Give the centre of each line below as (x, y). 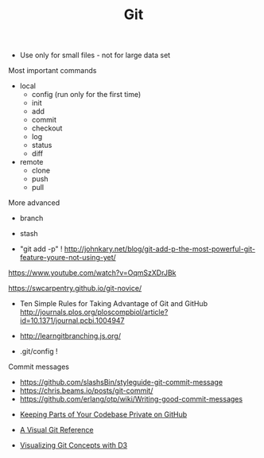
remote (31, 162)
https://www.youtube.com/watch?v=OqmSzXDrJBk (92, 273)
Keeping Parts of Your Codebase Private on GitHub (103, 414)
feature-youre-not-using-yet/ (68, 258)
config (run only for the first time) (86, 95)
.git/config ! (39, 351)
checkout (47, 128)
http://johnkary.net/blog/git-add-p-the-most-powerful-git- (160, 249)
